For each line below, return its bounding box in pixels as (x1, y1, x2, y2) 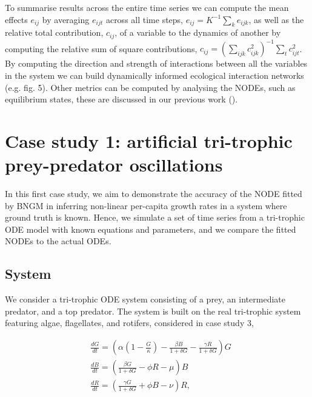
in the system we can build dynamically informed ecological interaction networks (5, 68, 304, 81)
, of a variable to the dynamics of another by (115, 26, 281, 39)
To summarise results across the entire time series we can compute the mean (5, 1, 289, 13)
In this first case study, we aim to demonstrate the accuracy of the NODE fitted (5, 187, 302, 200)
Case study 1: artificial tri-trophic (5, 128, 293, 153)
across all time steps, (105, 13, 184, 25)
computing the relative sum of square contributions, (5, 42, 197, 55)
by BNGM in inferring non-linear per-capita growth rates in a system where (5, 199, 287, 212)
